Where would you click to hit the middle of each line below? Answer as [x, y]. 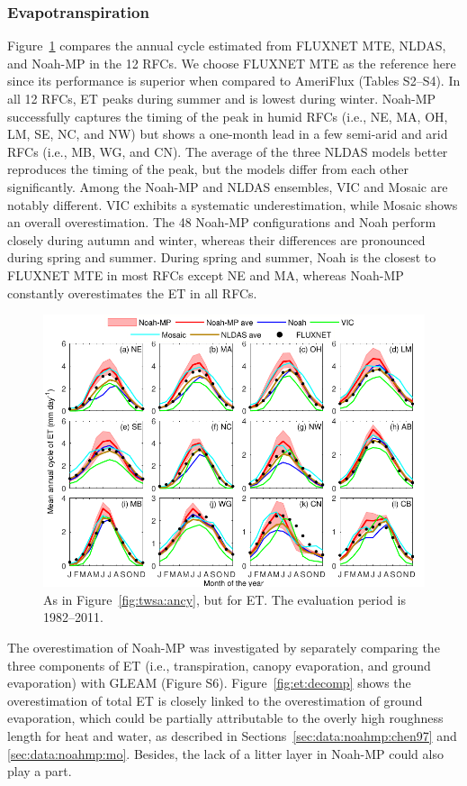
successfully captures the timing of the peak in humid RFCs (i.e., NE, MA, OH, [228, 116]
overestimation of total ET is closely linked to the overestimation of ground [215, 700]
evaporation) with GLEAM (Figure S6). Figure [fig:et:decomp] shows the [209, 683]
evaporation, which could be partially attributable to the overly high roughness [225, 718]
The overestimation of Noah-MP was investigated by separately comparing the [224, 648]
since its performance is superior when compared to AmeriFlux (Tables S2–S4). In [234, 81]
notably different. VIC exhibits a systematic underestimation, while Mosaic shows [233, 204]
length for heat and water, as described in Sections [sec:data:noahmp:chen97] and [232, 736]
